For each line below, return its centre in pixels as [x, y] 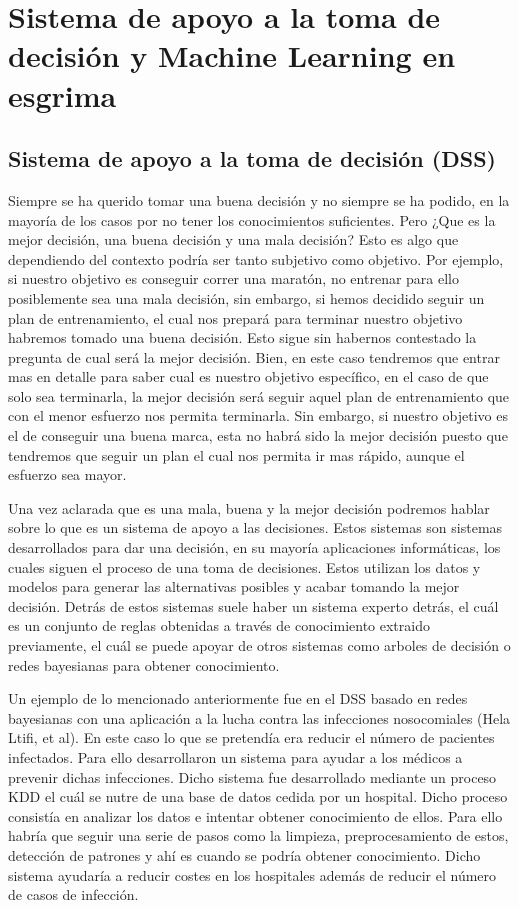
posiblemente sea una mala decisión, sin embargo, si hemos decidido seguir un [246, 297]
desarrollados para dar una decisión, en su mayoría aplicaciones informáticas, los [254, 547]
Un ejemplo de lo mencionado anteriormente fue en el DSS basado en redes [238, 698]
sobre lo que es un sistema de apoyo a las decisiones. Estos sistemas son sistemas [255, 527]
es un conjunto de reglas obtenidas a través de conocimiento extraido [219, 625]
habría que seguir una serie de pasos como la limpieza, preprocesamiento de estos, [258, 835]
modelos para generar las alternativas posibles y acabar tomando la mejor [234, 586]
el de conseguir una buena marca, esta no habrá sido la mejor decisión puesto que [258, 435]
